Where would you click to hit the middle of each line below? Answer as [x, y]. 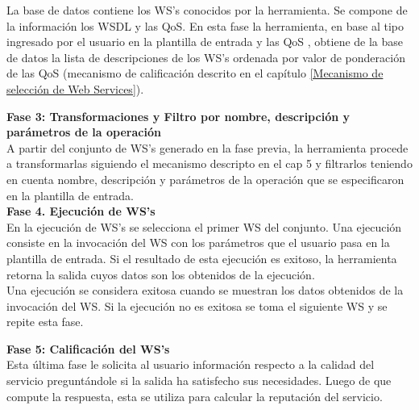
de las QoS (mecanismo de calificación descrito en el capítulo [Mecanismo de [195, 73]
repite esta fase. [45, 322]
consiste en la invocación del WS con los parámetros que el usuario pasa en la [198, 243]
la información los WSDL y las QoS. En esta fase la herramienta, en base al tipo [205, 25]
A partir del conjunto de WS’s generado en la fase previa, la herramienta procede [207, 147]
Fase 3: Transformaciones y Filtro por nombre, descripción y [178, 116]
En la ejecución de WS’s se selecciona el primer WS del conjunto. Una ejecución [204, 226]
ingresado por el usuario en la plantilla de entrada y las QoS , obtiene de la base [205, 42]
